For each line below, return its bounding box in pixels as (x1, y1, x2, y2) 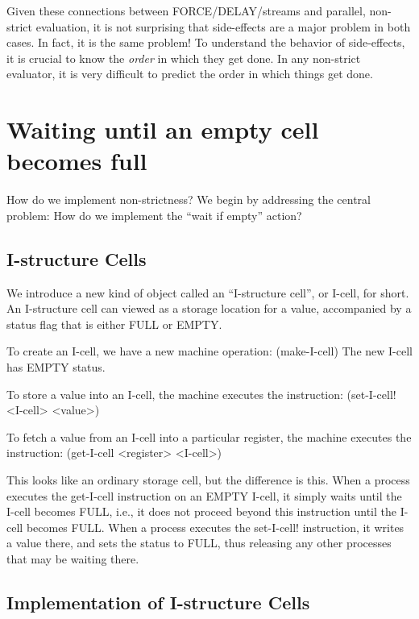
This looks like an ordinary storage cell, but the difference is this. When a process (6, 472, 410, 488)
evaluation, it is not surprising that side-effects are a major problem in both (35, 18, 411, 35)
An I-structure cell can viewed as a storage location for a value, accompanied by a (6, 300, 412, 317)
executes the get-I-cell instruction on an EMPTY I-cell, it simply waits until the (6, 487, 402, 504)
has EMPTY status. (6, 359, 106, 376)
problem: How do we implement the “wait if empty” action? (6, 206, 302, 223)
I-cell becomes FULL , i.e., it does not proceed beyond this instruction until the (6, 503, 396, 520)
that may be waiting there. (6, 550, 139, 567)
